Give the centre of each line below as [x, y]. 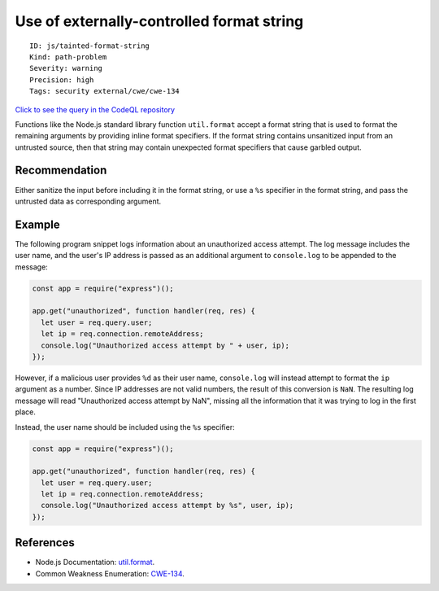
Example [37, 224]
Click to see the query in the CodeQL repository [95, 109]
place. [26, 412]
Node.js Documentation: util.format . [95, 563]
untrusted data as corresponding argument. [88, 201]
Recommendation [61, 171]
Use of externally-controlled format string [159, 21]
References [45, 543]
